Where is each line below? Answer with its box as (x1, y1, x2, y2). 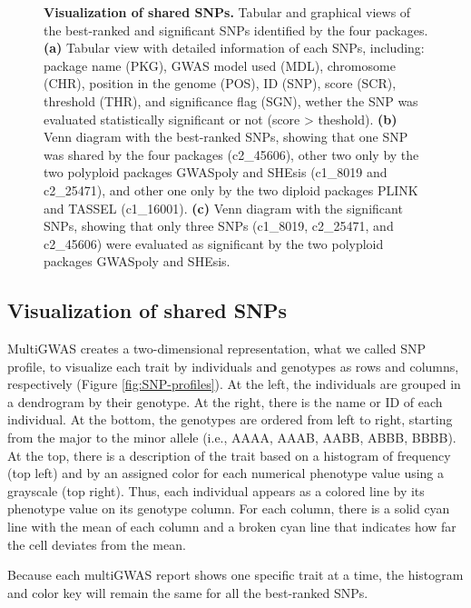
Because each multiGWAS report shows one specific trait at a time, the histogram (7, 565, 464, 584)
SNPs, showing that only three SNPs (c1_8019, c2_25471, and (44, 216, 394, 235)
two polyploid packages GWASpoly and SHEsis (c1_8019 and (44, 163, 388, 182)
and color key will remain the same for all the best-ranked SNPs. (7, 583, 368, 602)
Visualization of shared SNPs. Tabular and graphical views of (44, 3, 411, 21)
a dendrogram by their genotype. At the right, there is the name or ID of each (7, 392, 443, 411)
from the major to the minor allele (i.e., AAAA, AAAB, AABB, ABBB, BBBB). (7, 428, 456, 447)
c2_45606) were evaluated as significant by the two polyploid (44, 234, 384, 253)
